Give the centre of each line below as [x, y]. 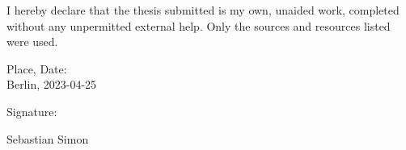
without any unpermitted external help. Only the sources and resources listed [199, 25]
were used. [32, 42]
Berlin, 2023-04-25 [52, 84]
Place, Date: [37, 68]
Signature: [32, 111]
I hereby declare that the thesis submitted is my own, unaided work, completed [203, 10]
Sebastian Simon [48, 138]
